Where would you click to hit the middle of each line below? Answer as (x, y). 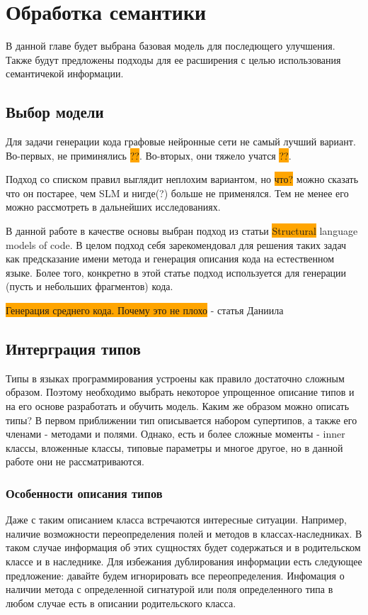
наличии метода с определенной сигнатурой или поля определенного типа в (169, 589)
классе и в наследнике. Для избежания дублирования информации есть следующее (184, 561)
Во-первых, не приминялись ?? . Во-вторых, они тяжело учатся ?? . (149, 155)
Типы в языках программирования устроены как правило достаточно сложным (175, 378)
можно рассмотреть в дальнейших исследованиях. (113, 207)
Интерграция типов (73, 349)
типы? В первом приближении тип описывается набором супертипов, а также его (182, 420)
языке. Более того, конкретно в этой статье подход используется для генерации (176, 272)
